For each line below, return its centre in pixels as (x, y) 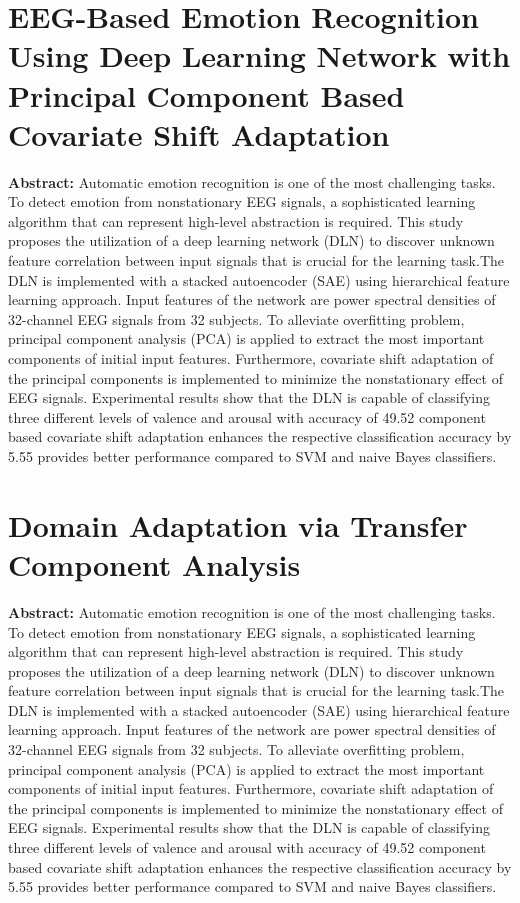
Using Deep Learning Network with (259, 55)
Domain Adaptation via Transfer (238, 524)
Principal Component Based (206, 94)
